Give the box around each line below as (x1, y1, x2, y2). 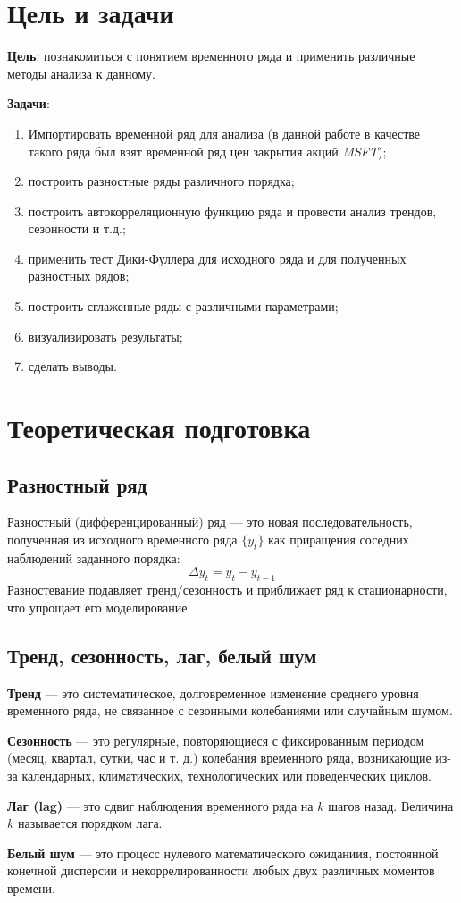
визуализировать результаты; (28, 326, 183, 345)
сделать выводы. (28, 357, 117, 376)
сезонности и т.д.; (28, 219, 126, 238)
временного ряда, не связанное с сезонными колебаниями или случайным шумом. (7, 701, 453, 720)
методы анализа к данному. (7, 63, 155, 82)
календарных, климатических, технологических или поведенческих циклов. (21, 765, 432, 784)
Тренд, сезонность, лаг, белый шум (7, 641, 317, 669)
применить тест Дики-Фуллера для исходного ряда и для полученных (28, 249, 407, 267)
